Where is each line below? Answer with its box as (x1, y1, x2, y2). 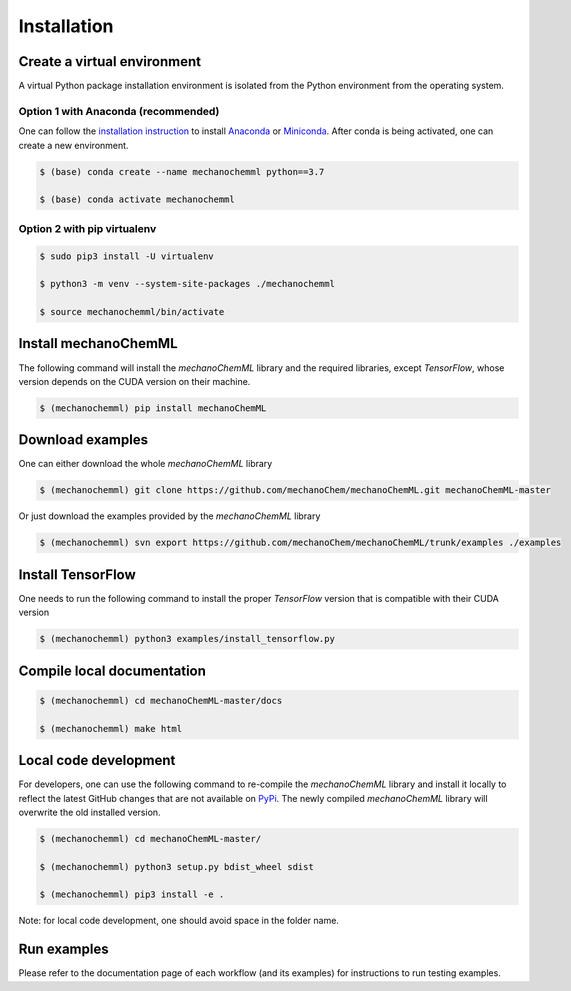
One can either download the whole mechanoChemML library (18, 458, 273, 470)
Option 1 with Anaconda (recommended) (18, 104, 220, 118)
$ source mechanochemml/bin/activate (39, 306, 225, 318)
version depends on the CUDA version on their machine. (18, 375, 251, 387)
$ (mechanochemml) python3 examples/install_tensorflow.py (39, 633, 335, 645)
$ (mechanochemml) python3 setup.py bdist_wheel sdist (39, 861, 314, 872)
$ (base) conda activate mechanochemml (39, 194, 235, 205)
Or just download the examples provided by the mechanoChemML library (18, 510, 321, 522)
